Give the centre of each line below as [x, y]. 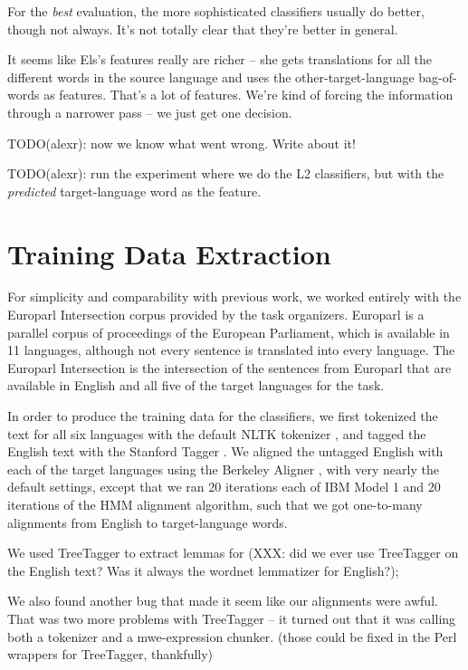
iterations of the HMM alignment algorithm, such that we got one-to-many [215, 504]
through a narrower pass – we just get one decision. [150, 112]
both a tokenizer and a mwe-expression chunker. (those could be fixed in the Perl [232, 636]
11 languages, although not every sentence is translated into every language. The [231, 350]
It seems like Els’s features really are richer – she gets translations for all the [220, 59]
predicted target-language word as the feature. [134, 191]
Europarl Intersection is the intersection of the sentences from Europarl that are [229, 367]
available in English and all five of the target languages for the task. [196, 385]
